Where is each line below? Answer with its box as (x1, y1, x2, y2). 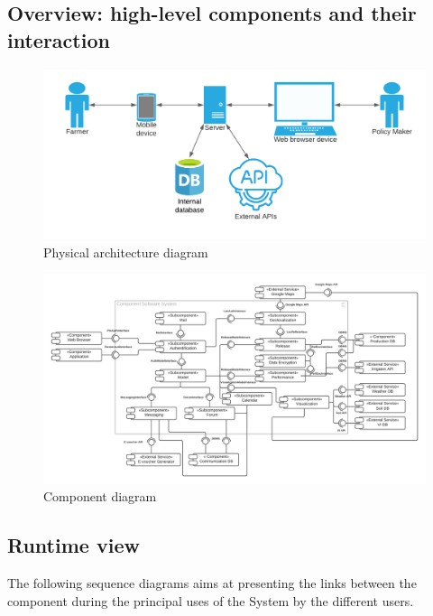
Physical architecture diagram (43, 242, 208, 261)
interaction (7, 25, 110, 53)
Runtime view (7, 531, 140, 559)
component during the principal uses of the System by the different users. (7, 591, 414, 610)
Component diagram (43, 487, 157, 506)
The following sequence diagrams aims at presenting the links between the (7, 574, 417, 593)
